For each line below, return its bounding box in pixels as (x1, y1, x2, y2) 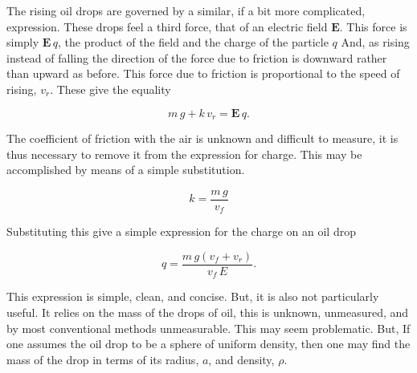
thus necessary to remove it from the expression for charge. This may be (6, 145, 362, 162)
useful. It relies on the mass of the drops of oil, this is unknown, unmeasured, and (6, 304, 409, 321)
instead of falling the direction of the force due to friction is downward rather (6, 49, 387, 66)
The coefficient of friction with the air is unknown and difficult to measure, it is (6, 130, 399, 147)
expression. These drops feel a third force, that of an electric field (6, 18, 328, 34)
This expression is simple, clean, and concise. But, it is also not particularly (6, 288, 379, 305)
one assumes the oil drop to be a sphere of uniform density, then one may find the (6, 335, 411, 352)
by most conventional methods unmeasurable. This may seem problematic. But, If (6, 319, 411, 336)
